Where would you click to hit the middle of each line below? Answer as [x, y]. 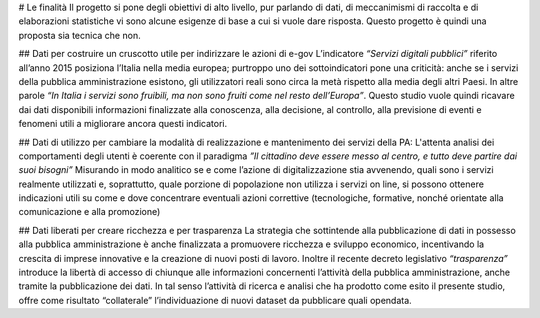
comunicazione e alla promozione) [89, 212]
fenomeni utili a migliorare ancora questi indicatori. [123, 124]
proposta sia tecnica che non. [79, 35]
